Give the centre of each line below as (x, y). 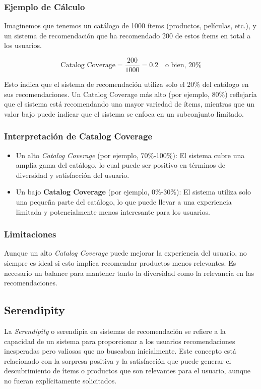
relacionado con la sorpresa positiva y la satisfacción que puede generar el (118, 360)
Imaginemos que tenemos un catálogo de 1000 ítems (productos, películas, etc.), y (130, 26)
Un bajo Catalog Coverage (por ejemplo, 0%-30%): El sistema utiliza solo (134, 192)
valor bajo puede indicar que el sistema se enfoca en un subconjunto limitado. (124, 113)
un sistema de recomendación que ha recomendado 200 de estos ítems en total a (127, 35)
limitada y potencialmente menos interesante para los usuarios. (113, 211)
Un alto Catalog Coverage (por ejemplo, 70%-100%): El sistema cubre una (130, 155)
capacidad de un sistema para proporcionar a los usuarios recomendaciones (120, 341)
